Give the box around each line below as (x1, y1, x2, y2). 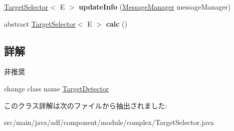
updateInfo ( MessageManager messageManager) (79, 2, 231, 12)
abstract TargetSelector (4, 18, 76, 29)
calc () (106, 18, 127, 29)
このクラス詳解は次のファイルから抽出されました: (4, 100, 167, 110)
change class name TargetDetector (4, 83, 109, 93)
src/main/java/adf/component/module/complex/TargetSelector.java (4, 117, 214, 127)
